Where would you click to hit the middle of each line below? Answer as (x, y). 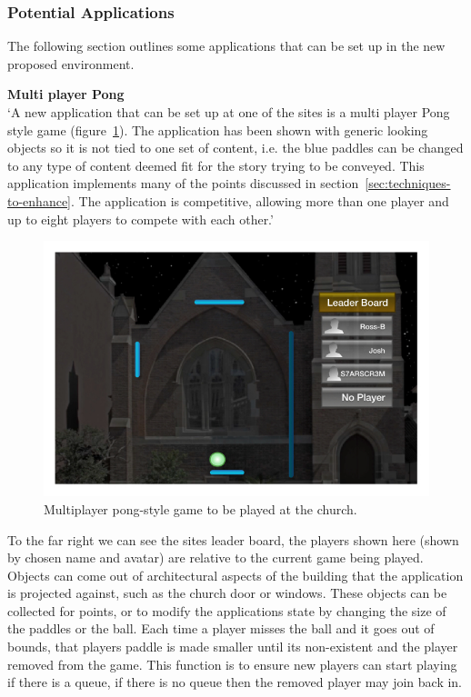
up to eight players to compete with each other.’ (140, 219)
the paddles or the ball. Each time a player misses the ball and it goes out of (221, 628)
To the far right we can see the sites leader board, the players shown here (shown (233, 539)
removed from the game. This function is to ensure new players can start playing (232, 664)
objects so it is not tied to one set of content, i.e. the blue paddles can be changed (235, 148)
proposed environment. (71, 63)
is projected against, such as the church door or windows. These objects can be (227, 593)
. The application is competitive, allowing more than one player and (260, 200)
